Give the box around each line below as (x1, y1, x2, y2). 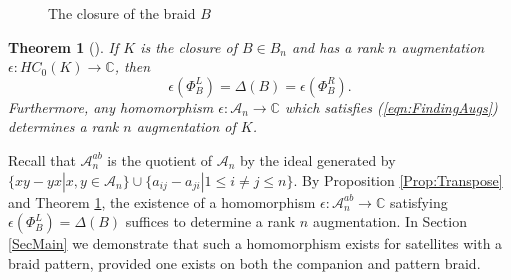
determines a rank (8, 116, 119, 137)
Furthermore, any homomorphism (8, 96, 214, 117)
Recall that (8, 149, 76, 170)
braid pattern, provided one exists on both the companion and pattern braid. (8, 252, 481, 273)
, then (114, 56, 151, 77)
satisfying (389, 191, 448, 212)
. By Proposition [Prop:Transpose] (293, 169, 503, 190)
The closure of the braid (48, 3, 196, 23)
